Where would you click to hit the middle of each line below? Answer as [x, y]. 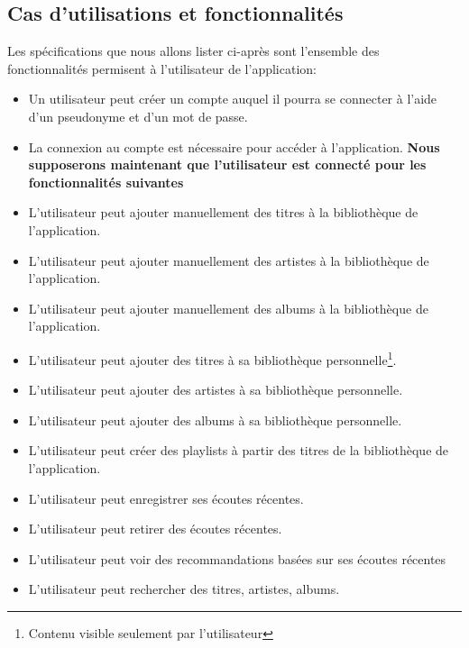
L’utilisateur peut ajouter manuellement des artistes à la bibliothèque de [229, 260]
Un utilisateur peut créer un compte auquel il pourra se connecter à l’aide [233, 99]
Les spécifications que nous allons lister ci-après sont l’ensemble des [193, 51]
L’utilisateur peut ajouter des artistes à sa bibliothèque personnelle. [216, 390]
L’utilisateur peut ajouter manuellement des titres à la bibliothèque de [223, 212]
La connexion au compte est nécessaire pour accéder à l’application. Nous [234, 146]
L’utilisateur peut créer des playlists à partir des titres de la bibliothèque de [239, 450]
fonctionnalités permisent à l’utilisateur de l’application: [162, 68]
